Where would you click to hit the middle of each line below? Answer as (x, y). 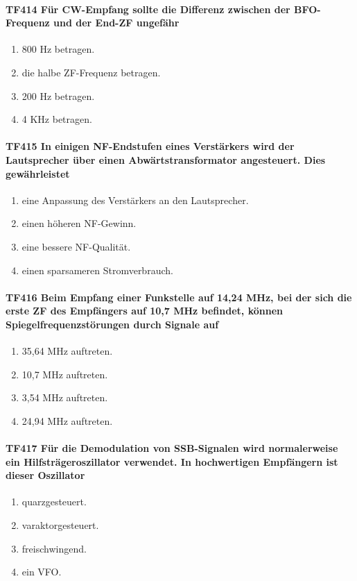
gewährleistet (38, 173)
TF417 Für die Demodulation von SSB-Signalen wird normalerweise (172, 448)
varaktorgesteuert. (60, 525)
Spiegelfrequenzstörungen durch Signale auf (112, 324)
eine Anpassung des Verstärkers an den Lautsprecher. (135, 200)
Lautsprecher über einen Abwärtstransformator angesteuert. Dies (166, 159)
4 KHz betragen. (57, 119)
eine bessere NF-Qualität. (76, 246)
